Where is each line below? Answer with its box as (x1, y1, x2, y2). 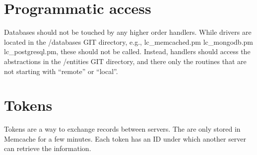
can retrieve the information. (4, 143, 91, 154)
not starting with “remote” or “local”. (4, 66, 118, 76)
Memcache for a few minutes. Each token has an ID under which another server (4, 133, 247, 144)
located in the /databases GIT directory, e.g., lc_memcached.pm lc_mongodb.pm (4, 36, 253, 47)
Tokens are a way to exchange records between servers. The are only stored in (4, 124, 241, 134)
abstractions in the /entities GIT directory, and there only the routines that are (4, 56, 247, 66)
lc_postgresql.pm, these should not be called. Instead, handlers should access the (4, 46, 251, 57)
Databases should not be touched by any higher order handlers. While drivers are (4, 27, 252, 37)
